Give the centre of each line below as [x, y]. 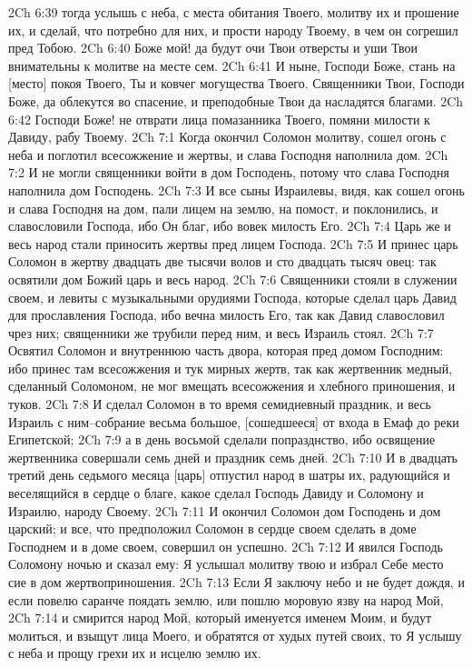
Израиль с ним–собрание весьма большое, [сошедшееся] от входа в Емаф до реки [234, 421]
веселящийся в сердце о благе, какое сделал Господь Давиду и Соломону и [216, 493]
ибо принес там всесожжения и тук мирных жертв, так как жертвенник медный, [231, 368]
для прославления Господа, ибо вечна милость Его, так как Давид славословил [226, 315]
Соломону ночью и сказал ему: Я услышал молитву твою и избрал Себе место [226, 564]
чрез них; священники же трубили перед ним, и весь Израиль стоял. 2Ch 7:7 [221, 332]
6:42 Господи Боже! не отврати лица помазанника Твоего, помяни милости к [219, 119]
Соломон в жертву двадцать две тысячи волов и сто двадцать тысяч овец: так [222, 261]
